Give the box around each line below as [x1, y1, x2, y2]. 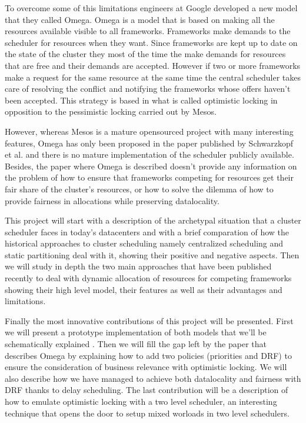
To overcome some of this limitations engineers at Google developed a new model [5, 2, 298, 14]
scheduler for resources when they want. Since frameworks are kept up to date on [5, 36, 298, 48]
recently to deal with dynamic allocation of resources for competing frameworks [5, 272, 292, 284]
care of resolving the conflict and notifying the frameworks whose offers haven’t [5, 82, 291, 95]
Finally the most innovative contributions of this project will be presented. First [5, 314, 294, 327]
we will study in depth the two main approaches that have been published [5, 260, 272, 272]
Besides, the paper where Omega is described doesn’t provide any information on [5, 159, 297, 172]
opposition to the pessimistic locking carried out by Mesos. [5, 105, 217, 118]
